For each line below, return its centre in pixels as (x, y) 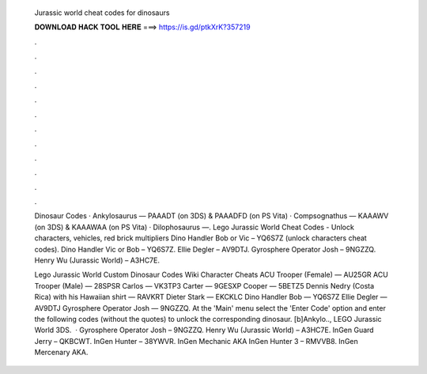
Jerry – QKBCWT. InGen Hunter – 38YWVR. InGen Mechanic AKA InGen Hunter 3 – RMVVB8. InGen (196, 341)
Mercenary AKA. (61, 353)
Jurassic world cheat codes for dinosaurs (102, 13)
